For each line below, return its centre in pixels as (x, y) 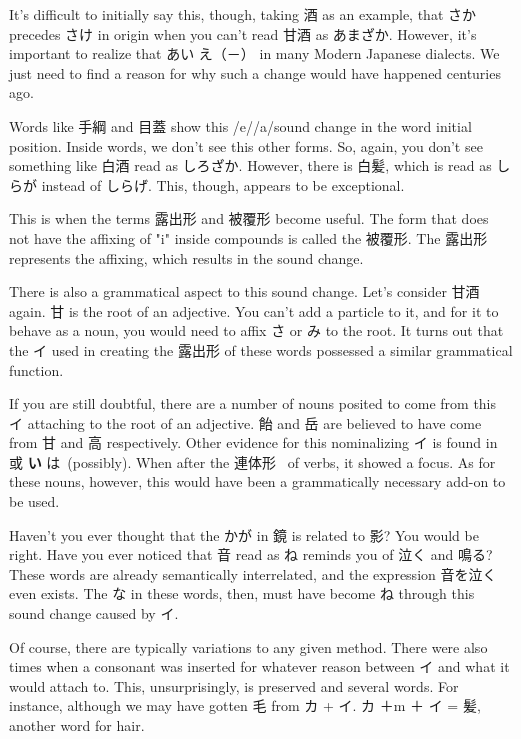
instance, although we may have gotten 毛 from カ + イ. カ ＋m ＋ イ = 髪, (245, 705)
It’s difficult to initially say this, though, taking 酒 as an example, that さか (242, 14)
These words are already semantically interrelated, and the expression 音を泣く (253, 573)
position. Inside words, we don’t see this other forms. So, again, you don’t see (246, 145)
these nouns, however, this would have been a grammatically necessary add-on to (257, 481)
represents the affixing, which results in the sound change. (186, 257)
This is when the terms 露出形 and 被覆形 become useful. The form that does (249, 218)
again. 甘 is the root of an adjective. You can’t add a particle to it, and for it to (254, 310)
